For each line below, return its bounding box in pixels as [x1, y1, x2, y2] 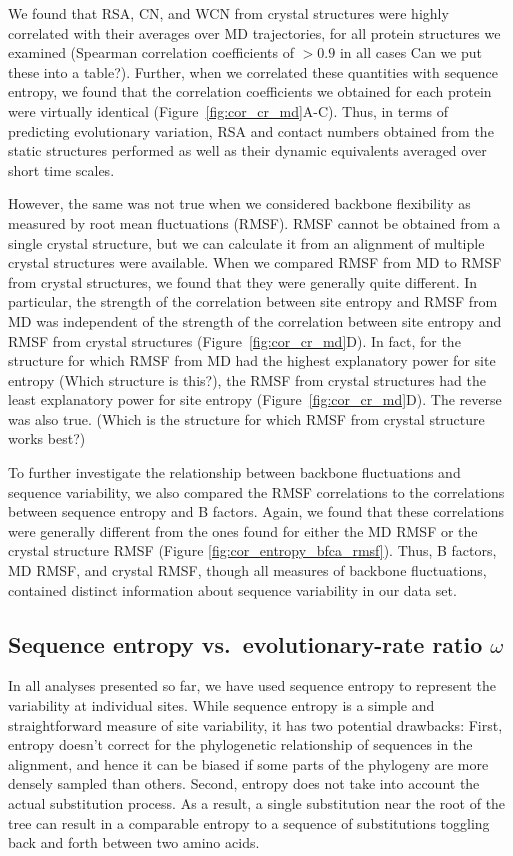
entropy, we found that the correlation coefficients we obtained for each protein [8, 81, 492, 102]
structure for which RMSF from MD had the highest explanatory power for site [8, 350, 496, 371]
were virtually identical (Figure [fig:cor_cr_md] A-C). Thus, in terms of [8, 100, 449, 121]
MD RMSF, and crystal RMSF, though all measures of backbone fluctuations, [8, 560, 487, 581]
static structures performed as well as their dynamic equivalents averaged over [8, 140, 487, 161]
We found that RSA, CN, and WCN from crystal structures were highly [8, 3, 449, 23]
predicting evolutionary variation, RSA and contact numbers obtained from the [8, 120, 494, 141]
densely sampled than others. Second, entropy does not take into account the [8, 773, 480, 794]
